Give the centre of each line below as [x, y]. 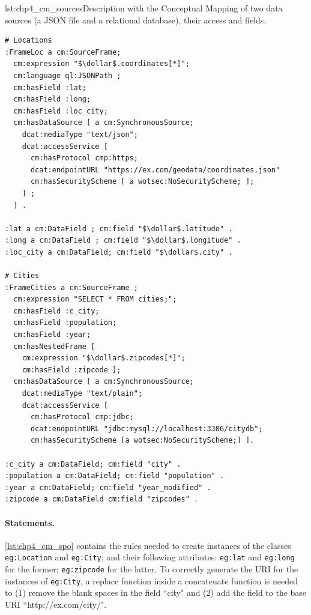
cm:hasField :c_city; [56, 311]
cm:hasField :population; [65, 323]
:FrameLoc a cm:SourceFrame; [63, 52]
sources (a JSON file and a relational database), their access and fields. [136, 20]
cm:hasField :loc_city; [61, 111]
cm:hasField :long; [52, 99]
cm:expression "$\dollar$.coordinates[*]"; [101, 64]
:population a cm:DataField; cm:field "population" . [115, 476]
